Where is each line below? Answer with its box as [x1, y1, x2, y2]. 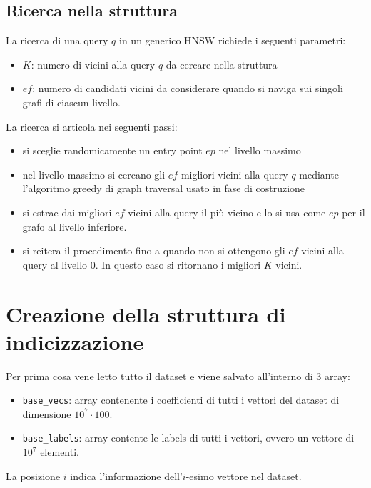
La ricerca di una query [6, 33, 108, 48]
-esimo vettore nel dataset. [185, 468, 302, 483]
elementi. [40, 444, 79, 459]
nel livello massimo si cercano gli [22, 166, 166, 181]
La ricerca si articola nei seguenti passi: [6, 119, 178, 134]
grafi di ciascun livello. [22, 94, 121, 109]
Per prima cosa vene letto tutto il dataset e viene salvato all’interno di [6, 368, 313, 383]
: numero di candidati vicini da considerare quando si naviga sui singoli [32, 81, 343, 96]
